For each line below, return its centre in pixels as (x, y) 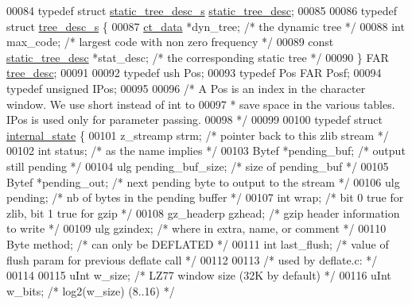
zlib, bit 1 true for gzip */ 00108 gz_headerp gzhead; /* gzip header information (203, 212)
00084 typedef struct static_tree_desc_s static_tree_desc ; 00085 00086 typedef (202, 10)
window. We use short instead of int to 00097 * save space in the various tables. (201, 104)
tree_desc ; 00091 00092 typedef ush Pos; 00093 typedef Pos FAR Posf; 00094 (194, 73)
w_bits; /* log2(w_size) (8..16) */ (91, 290)
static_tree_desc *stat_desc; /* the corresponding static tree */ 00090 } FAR (198, 57)
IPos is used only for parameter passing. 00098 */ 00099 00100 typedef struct (194, 120)
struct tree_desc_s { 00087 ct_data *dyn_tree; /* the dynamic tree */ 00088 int (206, 26)
